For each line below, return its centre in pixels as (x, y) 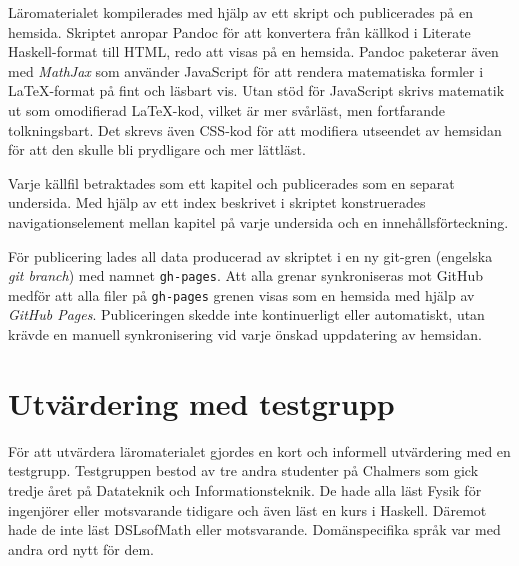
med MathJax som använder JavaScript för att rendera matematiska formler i (246, 70)
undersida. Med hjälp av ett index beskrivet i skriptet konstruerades (217, 202)
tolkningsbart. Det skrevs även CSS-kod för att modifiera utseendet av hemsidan (255, 129)
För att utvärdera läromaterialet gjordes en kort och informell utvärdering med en (259, 450)
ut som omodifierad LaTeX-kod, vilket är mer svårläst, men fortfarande (226, 109)
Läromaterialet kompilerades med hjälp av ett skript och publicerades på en (240, 12)
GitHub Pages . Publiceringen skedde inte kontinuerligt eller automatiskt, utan (246, 314)
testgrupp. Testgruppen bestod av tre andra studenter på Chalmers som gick (243, 470)
